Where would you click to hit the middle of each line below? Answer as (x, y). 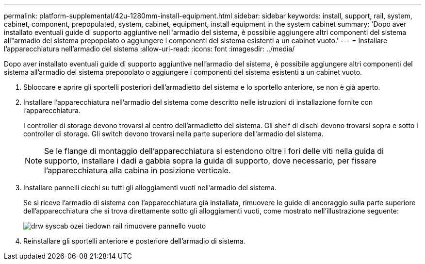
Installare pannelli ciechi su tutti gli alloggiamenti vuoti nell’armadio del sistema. (150, 188)
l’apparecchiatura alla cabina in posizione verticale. (138, 170)
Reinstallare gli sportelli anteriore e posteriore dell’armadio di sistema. (134, 241)
